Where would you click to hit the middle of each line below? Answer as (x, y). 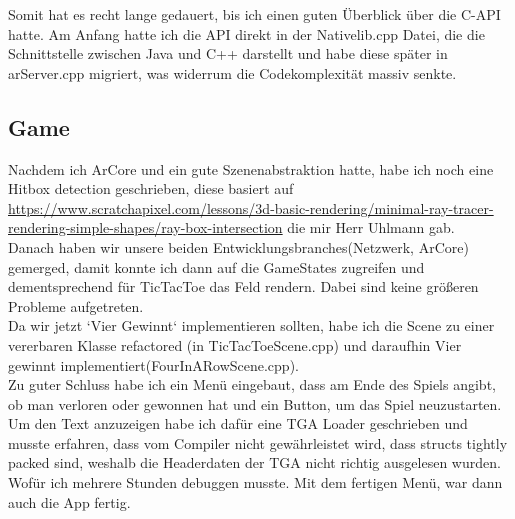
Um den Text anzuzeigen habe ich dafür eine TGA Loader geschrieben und (238, 423)
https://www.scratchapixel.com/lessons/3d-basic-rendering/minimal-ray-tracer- (251, 207)
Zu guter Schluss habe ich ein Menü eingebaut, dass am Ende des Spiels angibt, (252, 384)
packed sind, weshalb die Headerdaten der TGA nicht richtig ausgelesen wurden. (254, 462)
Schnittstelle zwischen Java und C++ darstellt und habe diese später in (228, 53)
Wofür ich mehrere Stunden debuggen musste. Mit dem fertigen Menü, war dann (255, 482)
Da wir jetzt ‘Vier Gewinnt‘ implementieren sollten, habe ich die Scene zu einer (251, 325)
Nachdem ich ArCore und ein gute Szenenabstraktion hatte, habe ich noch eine (251, 168)
